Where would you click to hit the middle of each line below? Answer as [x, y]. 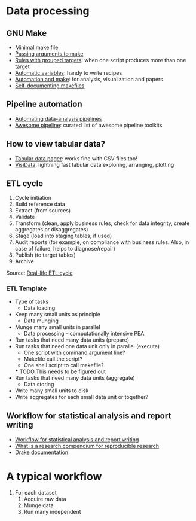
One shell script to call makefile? [64, 365]
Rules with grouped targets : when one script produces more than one [100, 60]
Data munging [41, 321]
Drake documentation [42, 452]
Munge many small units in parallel [57, 327]
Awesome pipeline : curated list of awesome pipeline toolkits [88, 125]
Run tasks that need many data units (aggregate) [75, 377]
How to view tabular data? [56, 144]
